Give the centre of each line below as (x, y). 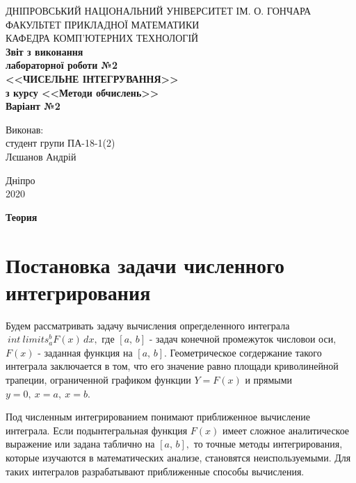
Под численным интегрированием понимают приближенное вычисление (158, 417)
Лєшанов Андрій (41, 156)
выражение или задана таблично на (80, 444)
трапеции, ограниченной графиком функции (98, 379)
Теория (22, 216)
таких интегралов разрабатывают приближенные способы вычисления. (155, 471)
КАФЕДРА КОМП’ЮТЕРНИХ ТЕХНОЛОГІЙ (102, 38)
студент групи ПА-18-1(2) (60, 143)
